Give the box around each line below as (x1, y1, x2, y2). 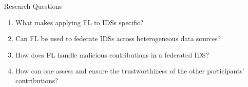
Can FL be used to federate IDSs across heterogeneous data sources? (15, 33, 221, 43)
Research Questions (4, 1, 62, 11)
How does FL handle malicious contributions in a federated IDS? (15, 49, 209, 59)
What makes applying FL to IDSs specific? (15, 17, 144, 27)
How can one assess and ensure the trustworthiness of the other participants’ (15, 66, 245, 76)
